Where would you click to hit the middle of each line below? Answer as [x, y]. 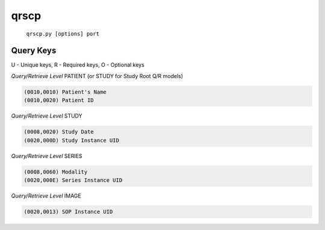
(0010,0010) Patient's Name [65, 92]
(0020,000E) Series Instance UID [73, 180]
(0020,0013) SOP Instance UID [68, 211]
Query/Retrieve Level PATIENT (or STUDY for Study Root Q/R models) [97, 76]
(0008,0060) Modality [56, 172]
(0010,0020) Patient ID [59, 100]
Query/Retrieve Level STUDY [47, 116]
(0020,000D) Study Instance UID [72, 140]
